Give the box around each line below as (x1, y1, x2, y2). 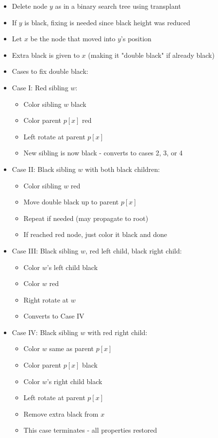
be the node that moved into (30, 34, 116, 44)
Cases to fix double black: (12, 66, 88, 76)
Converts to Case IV (23, 311, 84, 321)
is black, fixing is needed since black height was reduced (24, 17, 190, 27)
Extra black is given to (12, 50, 80, 60)
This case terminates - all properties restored (23, 425, 157, 435)
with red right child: (87, 327, 148, 337)
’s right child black (47, 376, 102, 386)
